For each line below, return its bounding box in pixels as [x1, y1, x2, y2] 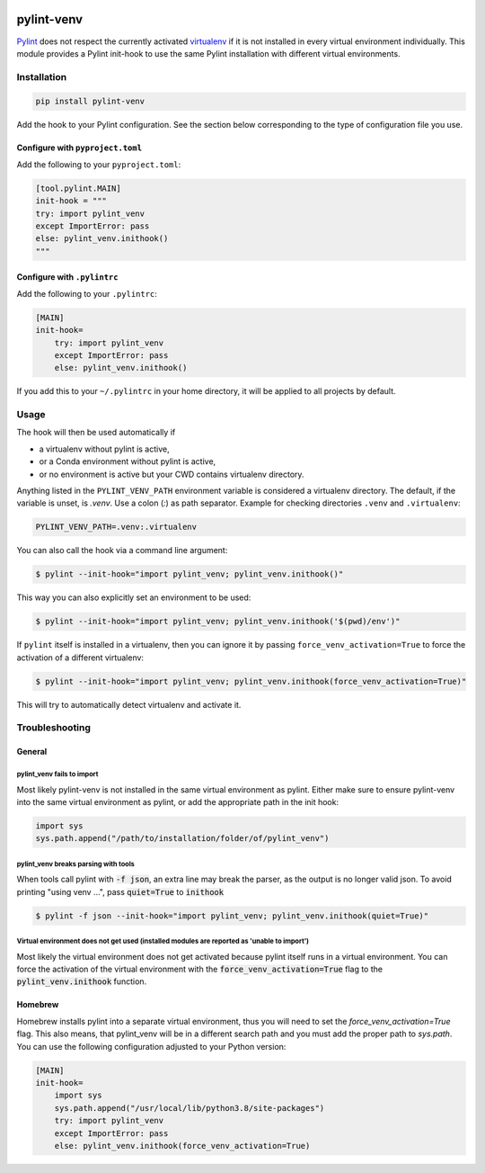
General [16, 747, 48, 757]
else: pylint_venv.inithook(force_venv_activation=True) [54, 1141, 311, 1151]
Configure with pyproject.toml [16, 142, 143, 153]
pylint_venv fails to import [16, 769, 99, 778]
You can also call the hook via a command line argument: [16, 545, 228, 556]
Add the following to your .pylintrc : [16, 288, 157, 299]
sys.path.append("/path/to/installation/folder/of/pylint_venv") [35, 833, 330, 844]
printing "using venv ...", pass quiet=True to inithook [16, 886, 225, 897]
